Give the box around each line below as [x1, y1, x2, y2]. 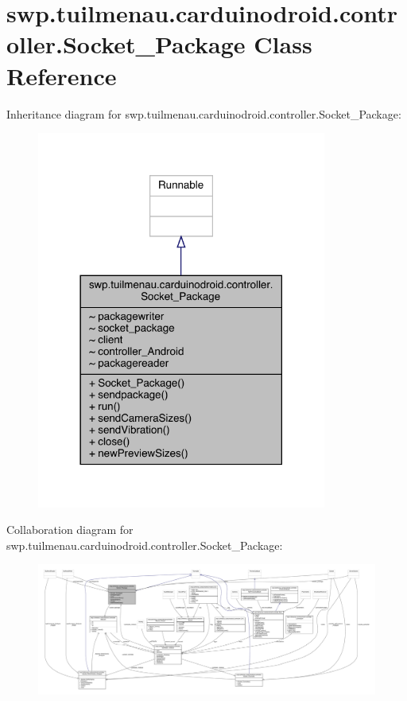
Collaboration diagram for [6, 521, 134, 538]
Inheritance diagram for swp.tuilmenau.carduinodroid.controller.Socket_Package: [6, 105, 401, 122]
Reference [6, 59, 117, 92]
